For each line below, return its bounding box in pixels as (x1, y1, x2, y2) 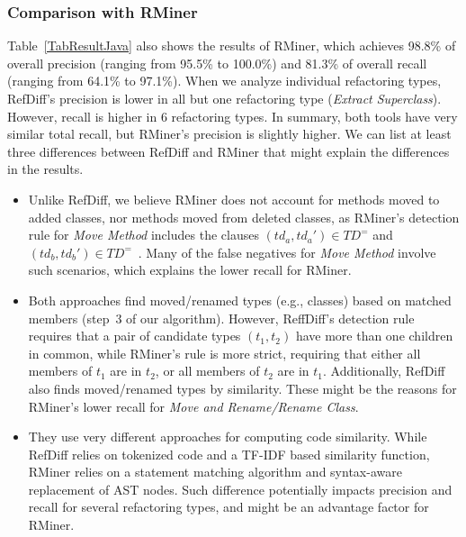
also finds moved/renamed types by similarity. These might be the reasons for (28, 378, 457, 397)
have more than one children (295, 326, 453, 345)
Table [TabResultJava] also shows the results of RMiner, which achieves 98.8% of (7, 36, 456, 55)
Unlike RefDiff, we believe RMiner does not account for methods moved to (28, 189, 440, 208)
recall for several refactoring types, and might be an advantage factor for (28, 497, 429, 516)
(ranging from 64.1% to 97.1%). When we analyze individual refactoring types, (7, 71, 442, 90)
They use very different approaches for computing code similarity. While (28, 427, 427, 446)
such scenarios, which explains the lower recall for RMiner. (28, 260, 352, 279)
